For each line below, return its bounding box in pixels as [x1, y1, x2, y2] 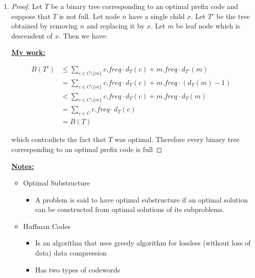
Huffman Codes [23, 220, 71, 231]
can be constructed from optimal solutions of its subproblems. [35, 204, 225, 214]
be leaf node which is [176, 20, 241, 31]
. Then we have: [59, 30, 108, 40]
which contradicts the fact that [11, 134, 106, 144]
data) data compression [35, 247, 107, 258]
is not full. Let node [59, 10, 120, 21]
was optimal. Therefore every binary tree [114, 134, 240, 144]
